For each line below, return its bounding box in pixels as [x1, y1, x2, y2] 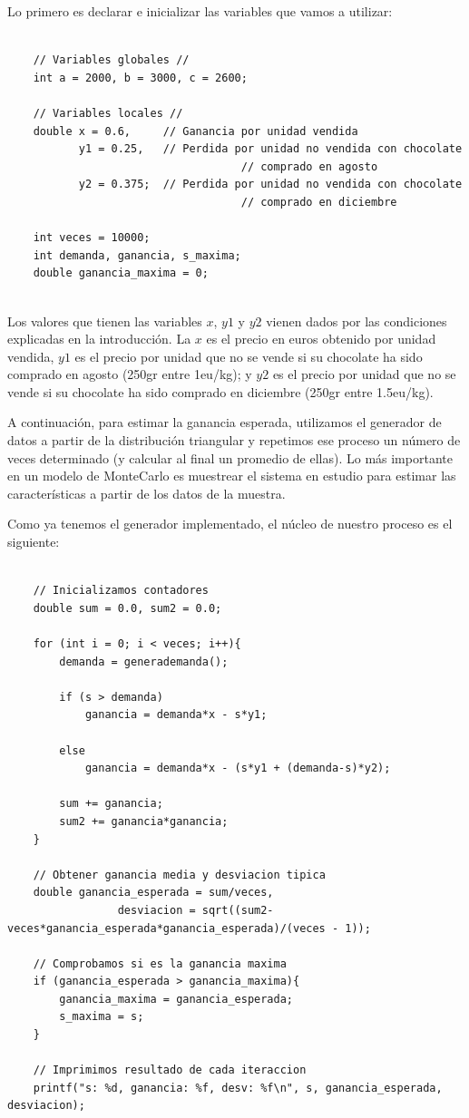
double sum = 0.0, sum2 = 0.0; [33, 601, 222, 615]
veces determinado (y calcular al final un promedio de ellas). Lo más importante [7, 448, 453, 467]
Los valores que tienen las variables [7, 311, 202, 330]
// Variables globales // [33, 53, 190, 67]
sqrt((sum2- [201, 903, 274, 917]
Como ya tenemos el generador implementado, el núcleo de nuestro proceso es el [7, 514, 453, 533]
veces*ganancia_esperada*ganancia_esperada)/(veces [7, 921, 326, 935]
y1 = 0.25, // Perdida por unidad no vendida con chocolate [78, 142, 463, 156]
